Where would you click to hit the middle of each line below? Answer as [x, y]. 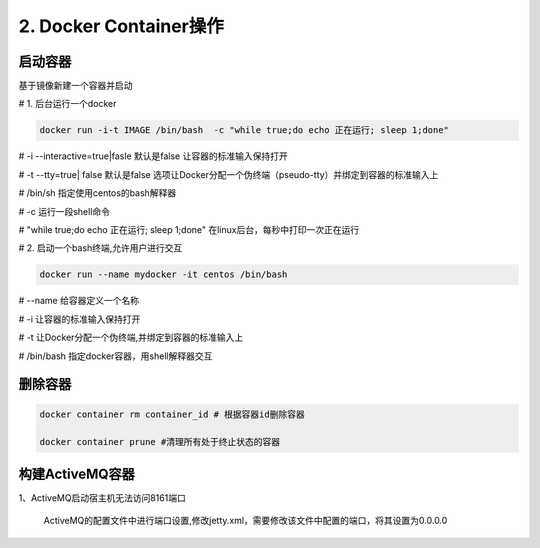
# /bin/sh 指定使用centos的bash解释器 [97, 193]
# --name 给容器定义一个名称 [79, 301]
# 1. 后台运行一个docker [67, 104]
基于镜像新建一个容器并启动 [75, 86]
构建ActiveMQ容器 [76, 473]
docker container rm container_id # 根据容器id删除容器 [172, 414]
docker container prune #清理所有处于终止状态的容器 [159, 442]
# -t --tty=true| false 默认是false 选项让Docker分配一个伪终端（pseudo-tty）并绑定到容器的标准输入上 [228, 174]
